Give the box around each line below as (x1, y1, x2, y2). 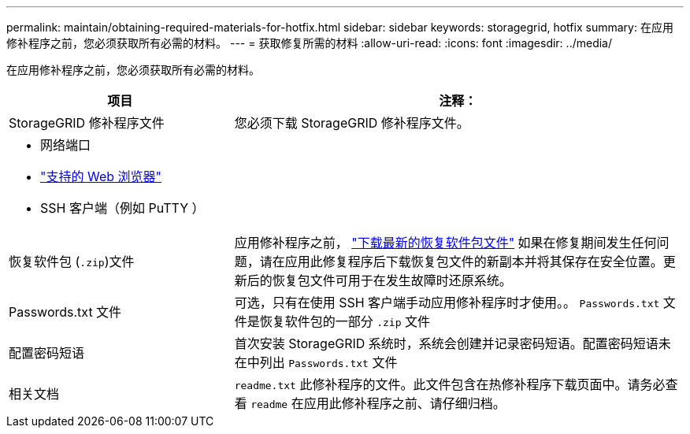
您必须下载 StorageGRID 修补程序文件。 (234, 115, 469, 131)
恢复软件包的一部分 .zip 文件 (259, 313, 430, 329)
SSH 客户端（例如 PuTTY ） (40, 200, 205, 216)
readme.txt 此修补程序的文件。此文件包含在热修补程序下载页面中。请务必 (234, 377, 666, 392)
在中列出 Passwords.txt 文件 (234, 354, 398, 370)
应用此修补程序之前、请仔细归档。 (303, 395, 506, 411)
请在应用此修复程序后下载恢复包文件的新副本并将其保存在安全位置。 (259, 254, 663, 269)
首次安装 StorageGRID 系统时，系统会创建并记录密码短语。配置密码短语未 (234, 336, 671, 351)
